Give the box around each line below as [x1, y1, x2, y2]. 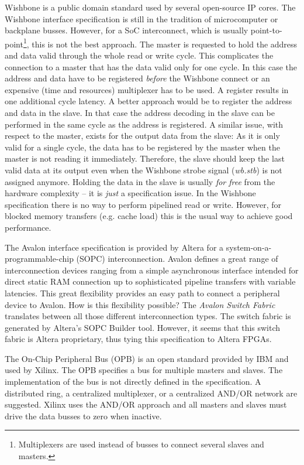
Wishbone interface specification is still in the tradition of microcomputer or [5, 12, 278, 25]
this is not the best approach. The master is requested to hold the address [32, 37, 298, 50]
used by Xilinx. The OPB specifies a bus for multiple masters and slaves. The [5, 364, 283, 376]
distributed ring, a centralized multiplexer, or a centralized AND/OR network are [5, 387, 298, 399]
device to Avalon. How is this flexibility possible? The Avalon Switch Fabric [5, 298, 275, 310]
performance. [5, 221, 51, 233]
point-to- [250, 24, 282, 36]
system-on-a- [226, 241, 272, 253]
